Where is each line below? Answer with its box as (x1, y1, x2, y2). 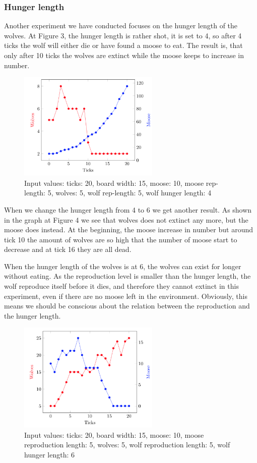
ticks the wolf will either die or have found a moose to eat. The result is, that (4, 40, 243, 50)
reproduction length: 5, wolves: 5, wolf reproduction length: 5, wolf (24, 439, 230, 450)
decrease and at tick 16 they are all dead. (4, 244, 132, 254)
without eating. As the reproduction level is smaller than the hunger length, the (4, 271, 251, 281)
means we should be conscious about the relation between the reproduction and (4, 300, 250, 311)
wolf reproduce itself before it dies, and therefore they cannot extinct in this (4, 281, 239, 291)
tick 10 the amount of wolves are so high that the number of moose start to (4, 234, 237, 244)
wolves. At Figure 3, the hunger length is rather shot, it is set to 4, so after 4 (4, 30, 242, 40)
